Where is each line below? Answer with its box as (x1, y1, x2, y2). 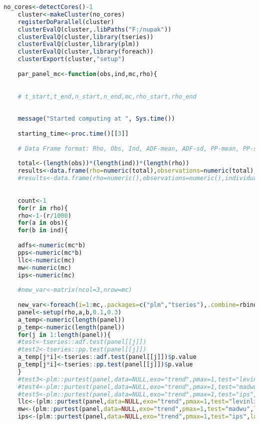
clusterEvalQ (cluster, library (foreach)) (17, 48, 154, 56)
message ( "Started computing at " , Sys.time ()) (17, 115, 175, 123)
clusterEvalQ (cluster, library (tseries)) (17, 33, 154, 41)
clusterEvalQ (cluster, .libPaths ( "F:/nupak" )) (17, 26, 172, 33)
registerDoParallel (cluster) (17, 18, 114, 26)
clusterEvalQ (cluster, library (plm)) (17, 41, 140, 48)
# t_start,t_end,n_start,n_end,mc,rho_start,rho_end (17, 93, 197, 100)
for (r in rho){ (17, 204, 68, 212)
